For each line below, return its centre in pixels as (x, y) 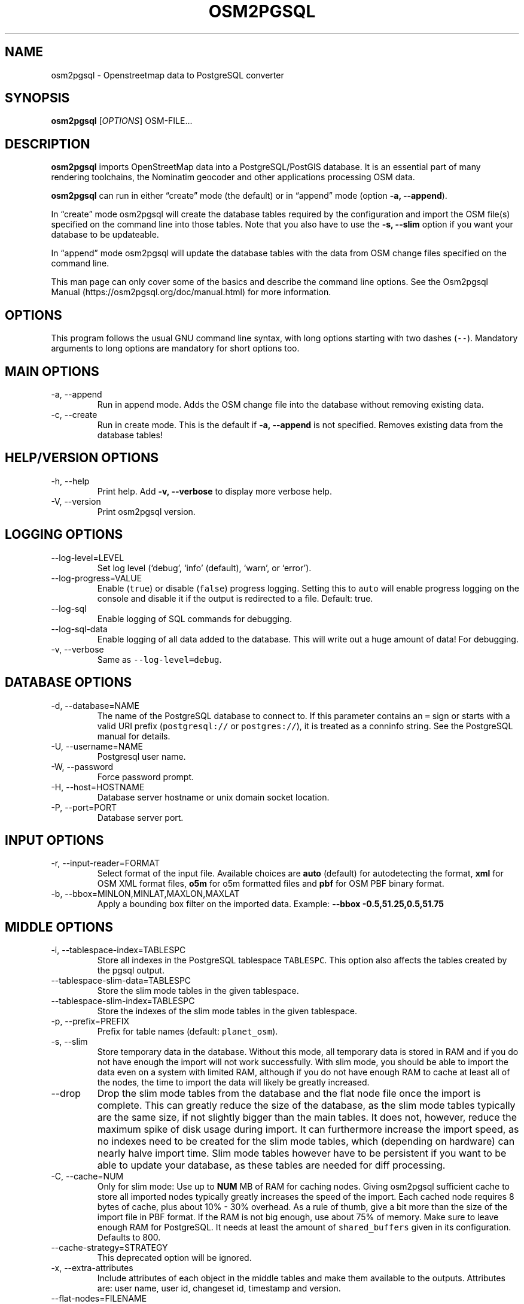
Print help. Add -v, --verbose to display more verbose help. (214, 491)
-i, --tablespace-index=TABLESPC (118, 950)
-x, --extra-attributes (92, 1268)
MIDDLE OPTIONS (59, 927)
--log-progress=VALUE (97, 578)
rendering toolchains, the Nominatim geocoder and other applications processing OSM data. (233, 177)
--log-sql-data (79, 629)
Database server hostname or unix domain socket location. (213, 797)
